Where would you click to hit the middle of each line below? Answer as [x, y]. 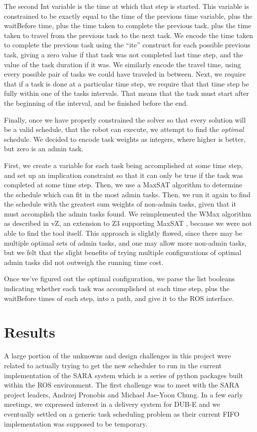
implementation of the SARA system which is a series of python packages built [124, 375]
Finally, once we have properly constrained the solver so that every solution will [125, 119]
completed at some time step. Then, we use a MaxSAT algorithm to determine [123, 185]
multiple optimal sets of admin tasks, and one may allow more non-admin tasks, [125, 242]
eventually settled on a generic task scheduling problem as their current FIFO [122, 413]
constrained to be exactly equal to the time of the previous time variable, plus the [128, 16]
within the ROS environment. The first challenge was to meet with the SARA [122, 385]
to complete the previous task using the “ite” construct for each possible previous [127, 45]
